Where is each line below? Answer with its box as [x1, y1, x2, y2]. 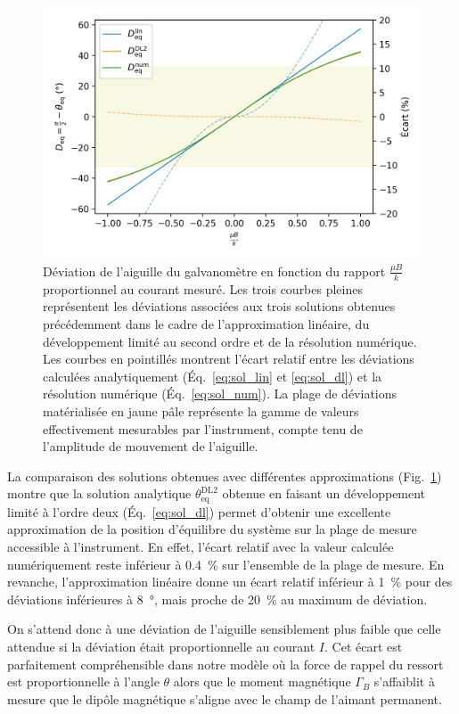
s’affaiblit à [373, 672, 435, 691]
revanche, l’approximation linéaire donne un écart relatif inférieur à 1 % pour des [7, 572, 453, 591]
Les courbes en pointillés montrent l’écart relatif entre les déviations [43, 349, 414, 368]
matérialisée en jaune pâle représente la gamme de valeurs [43, 401, 359, 420]
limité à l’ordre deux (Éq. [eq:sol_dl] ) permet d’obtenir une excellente [7, 502, 391, 521]
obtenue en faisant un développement [222, 484, 426, 503]
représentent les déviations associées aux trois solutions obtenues [43, 297, 396, 316]
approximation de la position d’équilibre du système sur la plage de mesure [7, 520, 417, 538]
